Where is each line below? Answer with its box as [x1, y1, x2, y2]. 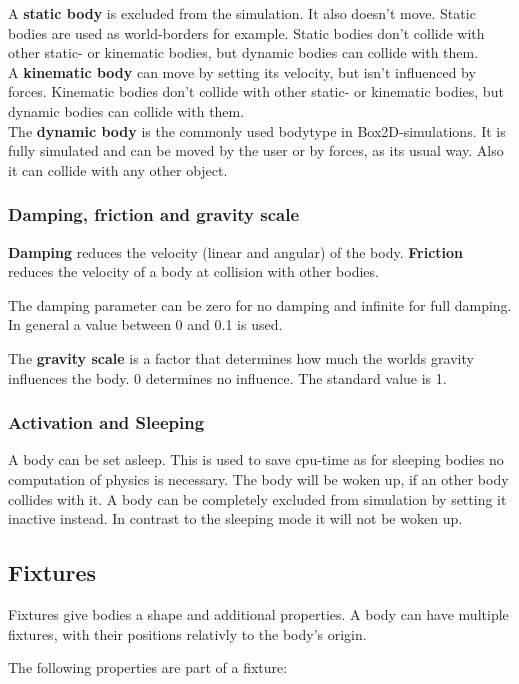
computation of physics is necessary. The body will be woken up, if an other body [8, 468, 509, 489]
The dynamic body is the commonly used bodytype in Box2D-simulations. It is [8, 120, 506, 141]
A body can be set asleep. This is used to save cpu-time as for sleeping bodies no [8, 449, 504, 470]
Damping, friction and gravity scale [8, 202, 299, 227]
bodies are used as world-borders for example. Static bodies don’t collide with [8, 22, 485, 43]
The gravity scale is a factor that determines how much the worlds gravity [8, 347, 474, 368]
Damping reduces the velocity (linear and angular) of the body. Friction [8, 241, 464, 262]
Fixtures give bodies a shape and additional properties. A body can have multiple [8, 603, 509, 624]
